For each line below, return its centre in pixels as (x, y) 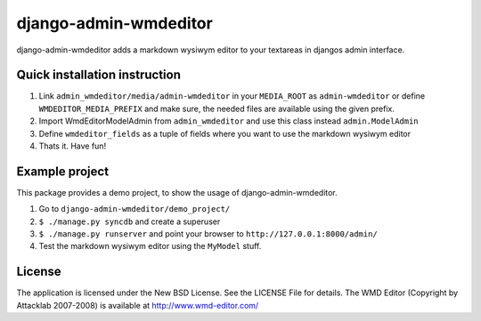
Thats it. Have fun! (73, 146)
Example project (63, 171)
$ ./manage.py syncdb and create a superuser (130, 221)
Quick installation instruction (99, 75)
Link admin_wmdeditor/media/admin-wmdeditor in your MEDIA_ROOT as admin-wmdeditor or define (232, 96)
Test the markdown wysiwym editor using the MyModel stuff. (150, 246)
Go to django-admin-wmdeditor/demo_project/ (135, 209)
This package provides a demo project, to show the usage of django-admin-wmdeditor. (177, 192)
